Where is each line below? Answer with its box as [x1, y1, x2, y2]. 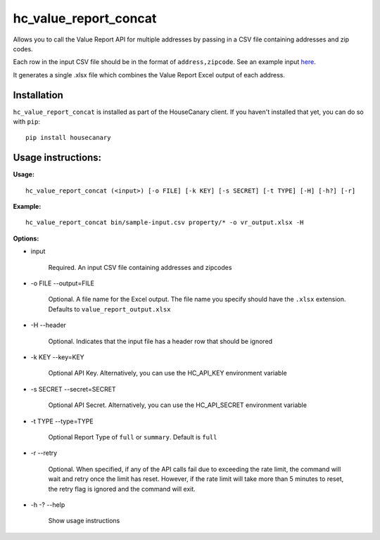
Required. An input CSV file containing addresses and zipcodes [48, 263, 232, 271]
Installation [13, 89, 63, 101]
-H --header [30, 321, 67, 330]
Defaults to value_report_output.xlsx [48, 304, 171, 313]
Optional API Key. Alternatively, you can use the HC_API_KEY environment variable [48, 369, 288, 378]
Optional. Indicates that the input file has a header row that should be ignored [48, 337, 273, 345]
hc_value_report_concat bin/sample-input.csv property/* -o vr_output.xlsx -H [25, 219, 304, 226]
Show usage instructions [48, 517, 120, 525]
